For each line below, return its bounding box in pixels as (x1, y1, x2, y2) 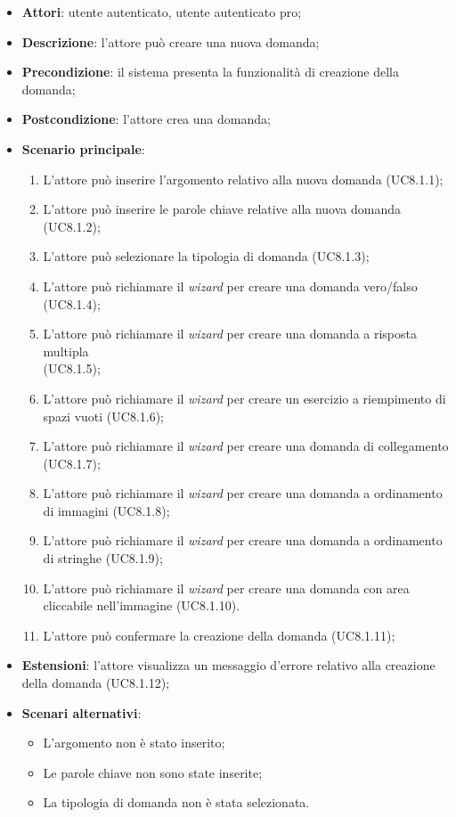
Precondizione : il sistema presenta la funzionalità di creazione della (21, 62, 400, 81)
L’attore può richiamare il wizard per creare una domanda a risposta (43, 324, 417, 343)
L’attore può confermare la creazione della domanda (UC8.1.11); (43, 625, 395, 644)
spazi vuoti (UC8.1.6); (43, 406, 165, 425)
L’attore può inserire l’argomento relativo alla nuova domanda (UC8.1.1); (43, 169, 444, 188)
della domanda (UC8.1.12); (21, 674, 170, 692)
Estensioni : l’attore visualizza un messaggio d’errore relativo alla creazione (21, 656, 436, 674)
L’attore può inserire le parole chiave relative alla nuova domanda (43, 200, 402, 218)
